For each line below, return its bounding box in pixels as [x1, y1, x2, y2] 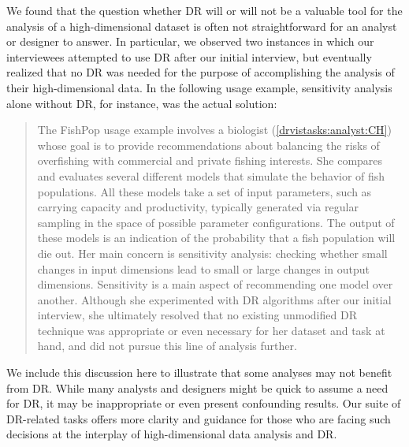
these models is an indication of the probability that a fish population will [37, 229, 396, 246]
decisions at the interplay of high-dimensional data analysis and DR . [6, 426, 337, 442]
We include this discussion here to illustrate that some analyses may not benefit [6, 364, 392, 381]
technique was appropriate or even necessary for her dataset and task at [37, 322, 385, 338]
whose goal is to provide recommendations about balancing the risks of [37, 136, 380, 153]
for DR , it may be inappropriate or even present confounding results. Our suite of [6, 395, 401, 412]
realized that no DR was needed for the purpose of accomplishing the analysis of [6, 64, 395, 80]
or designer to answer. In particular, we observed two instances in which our [6, 33, 374, 50]
